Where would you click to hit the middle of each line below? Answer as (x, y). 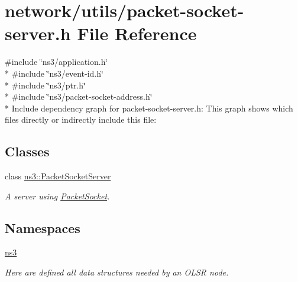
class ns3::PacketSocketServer (58, 176)
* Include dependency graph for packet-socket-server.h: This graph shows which (149, 108)
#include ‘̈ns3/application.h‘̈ (56, 62)
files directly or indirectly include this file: (81, 119)
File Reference (137, 33)
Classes (27, 151)
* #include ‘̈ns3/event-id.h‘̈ (54, 73)
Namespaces (43, 227)
